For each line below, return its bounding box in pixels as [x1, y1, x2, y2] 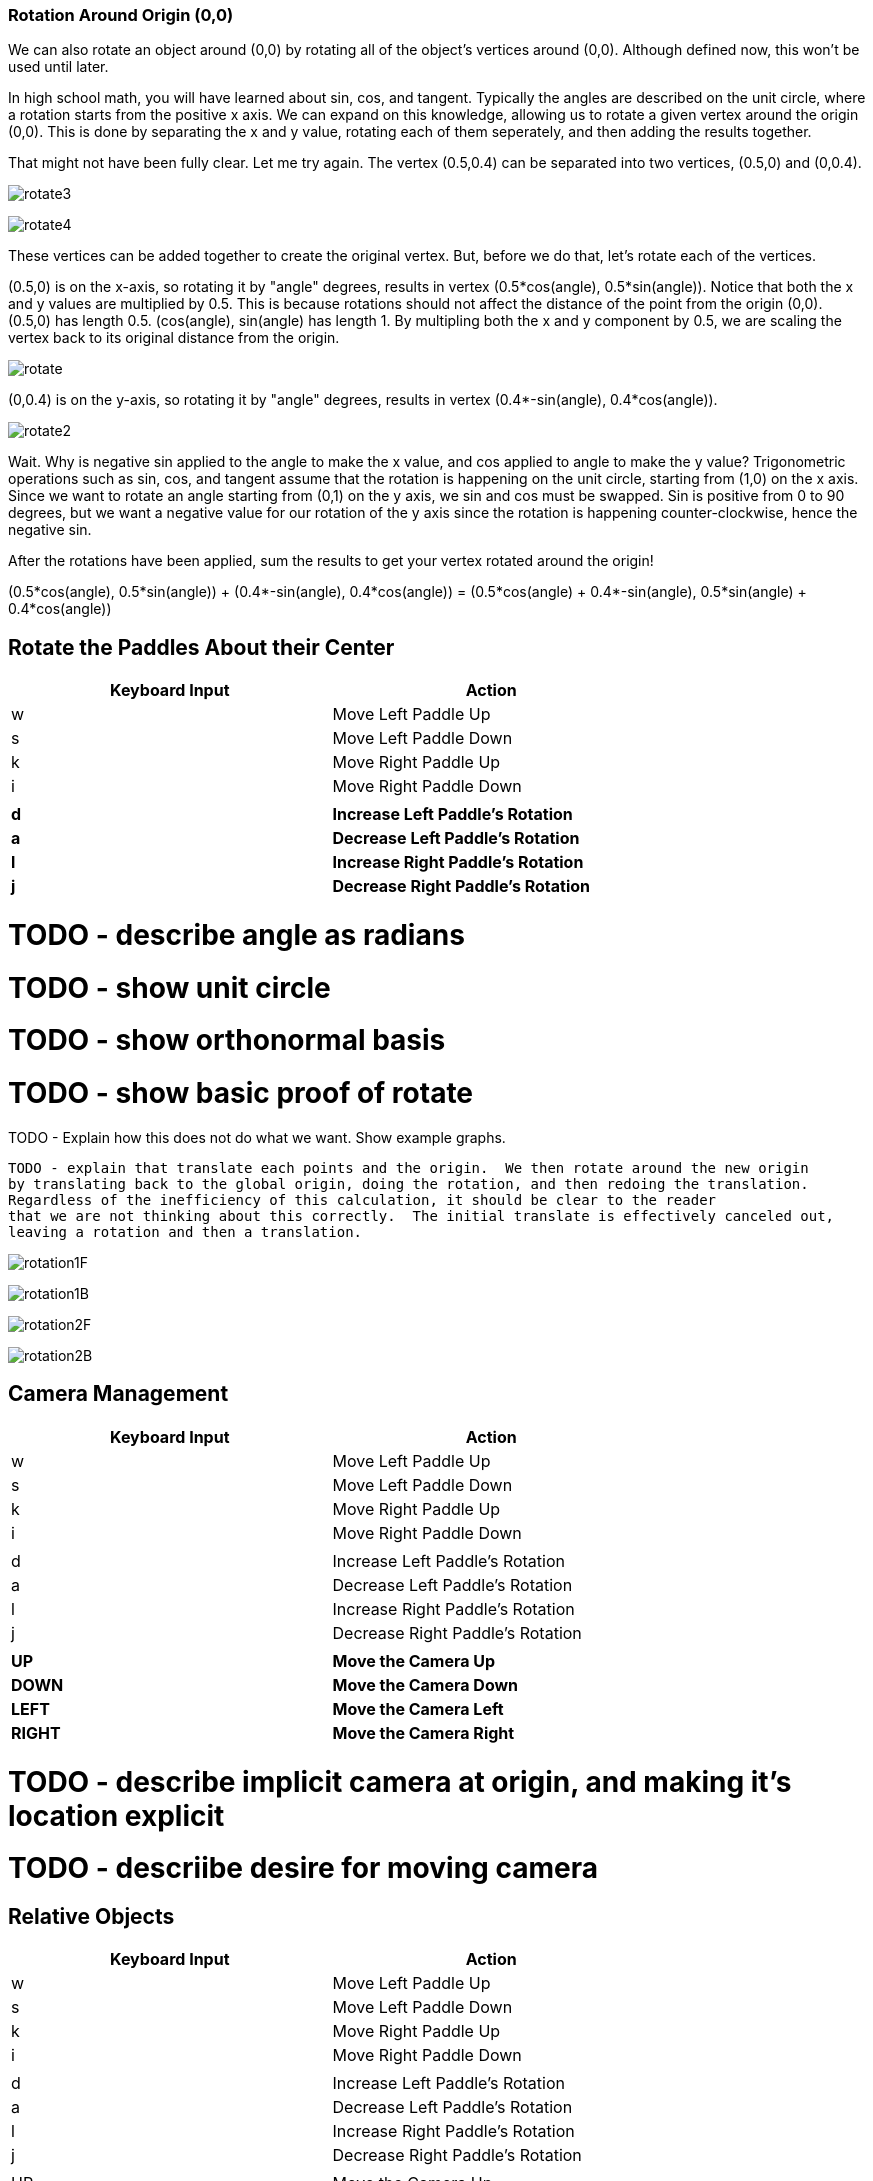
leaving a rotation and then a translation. [8, 1223, 363, 1240]
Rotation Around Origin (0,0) [8, 5, 234, 25]
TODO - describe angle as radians [8, 917, 465, 952]
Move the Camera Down [332, 1674, 519, 1695]
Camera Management [8, 1381, 229, 1407]
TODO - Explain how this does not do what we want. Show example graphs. [8, 1128, 506, 1146]
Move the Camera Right [332, 1722, 515, 1743]
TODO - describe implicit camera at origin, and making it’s [8, 1764, 792, 1799]
